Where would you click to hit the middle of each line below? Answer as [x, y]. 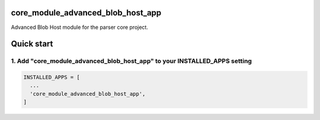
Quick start [32, 44]
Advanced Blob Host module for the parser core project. [79, 27]
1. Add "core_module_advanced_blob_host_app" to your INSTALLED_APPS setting [131, 61]
